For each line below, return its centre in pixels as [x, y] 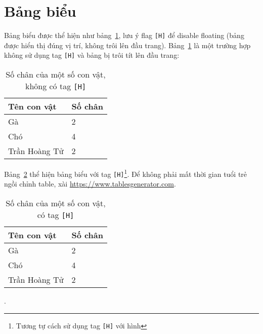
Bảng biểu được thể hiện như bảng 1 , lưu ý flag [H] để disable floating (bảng [124, 35]
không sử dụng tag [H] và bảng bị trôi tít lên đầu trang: [92, 55]
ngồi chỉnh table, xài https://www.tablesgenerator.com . [90, 184]
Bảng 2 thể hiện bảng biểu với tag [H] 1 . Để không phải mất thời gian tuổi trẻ [126, 173]
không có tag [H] [56, 86]
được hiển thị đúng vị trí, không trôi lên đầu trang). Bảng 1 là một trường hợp [127, 45]
